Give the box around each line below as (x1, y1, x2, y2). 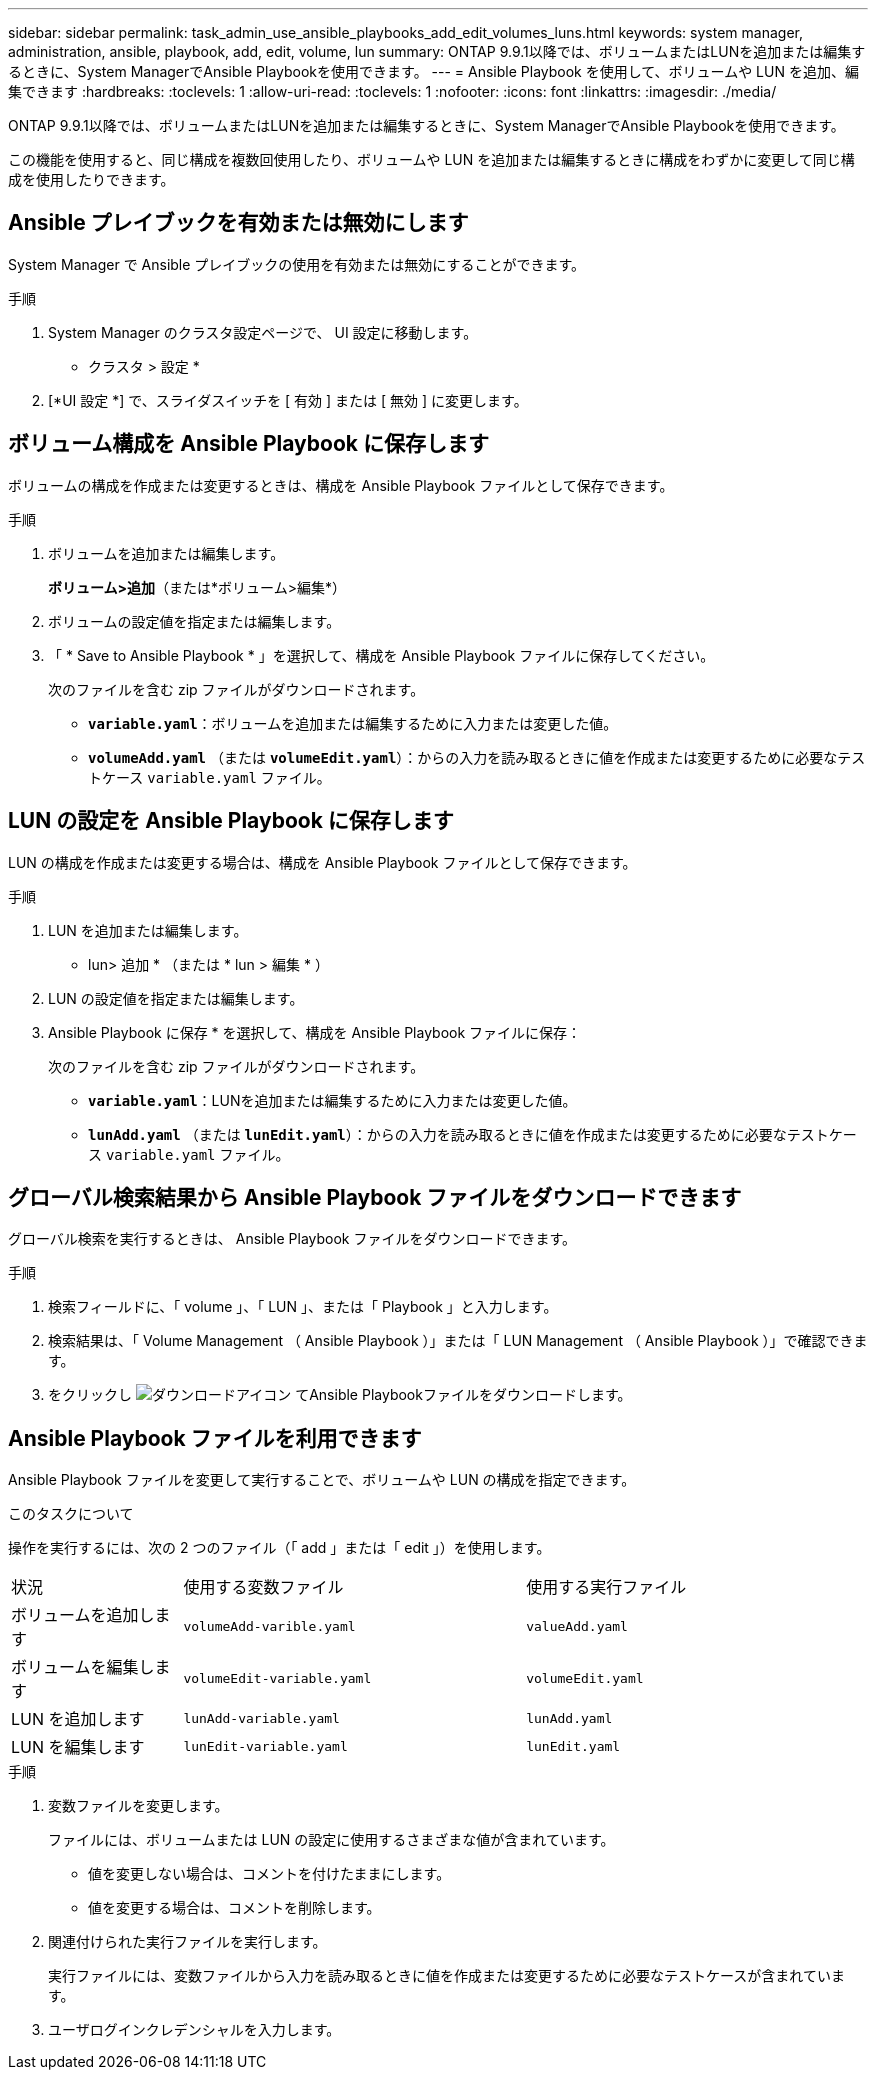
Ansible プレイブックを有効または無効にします (8, 210, 469, 236)
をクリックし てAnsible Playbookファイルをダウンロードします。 (48, 1386, 632, 1404)
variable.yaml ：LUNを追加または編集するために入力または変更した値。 (88, 1091, 577, 1109)
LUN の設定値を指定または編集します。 (48, 989, 304, 1007)
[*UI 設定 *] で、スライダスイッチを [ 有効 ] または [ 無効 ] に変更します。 (48, 391, 528, 409)
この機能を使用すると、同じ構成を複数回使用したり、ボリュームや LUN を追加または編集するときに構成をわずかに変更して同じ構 (8, 151, 855, 168)
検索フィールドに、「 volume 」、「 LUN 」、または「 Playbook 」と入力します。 (48, 1298, 558, 1316)
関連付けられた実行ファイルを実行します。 (48, 1933, 327, 1951)
